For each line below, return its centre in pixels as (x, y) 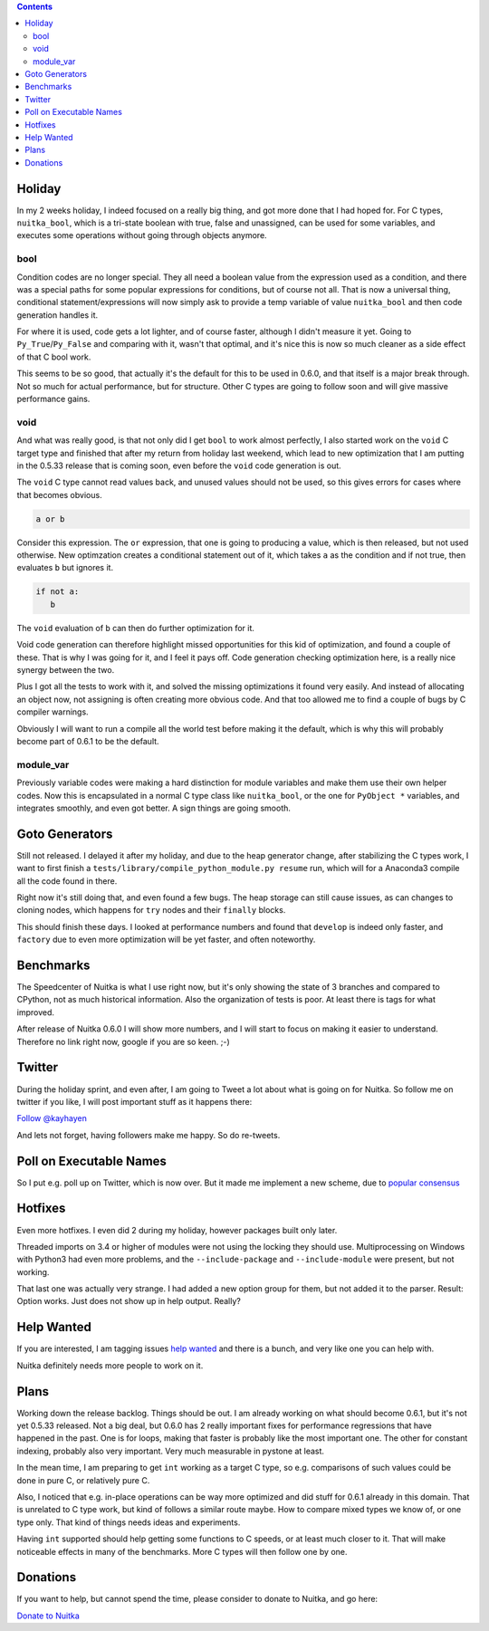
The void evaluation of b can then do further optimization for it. (136, 628)
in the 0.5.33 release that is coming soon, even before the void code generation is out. (179, 465)
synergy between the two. (66, 670)
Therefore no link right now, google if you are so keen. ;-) (123, 1041)
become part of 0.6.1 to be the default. (88, 741)
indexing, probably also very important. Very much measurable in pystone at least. (171, 1451)
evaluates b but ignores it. (65, 568)
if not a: (58, 592)
